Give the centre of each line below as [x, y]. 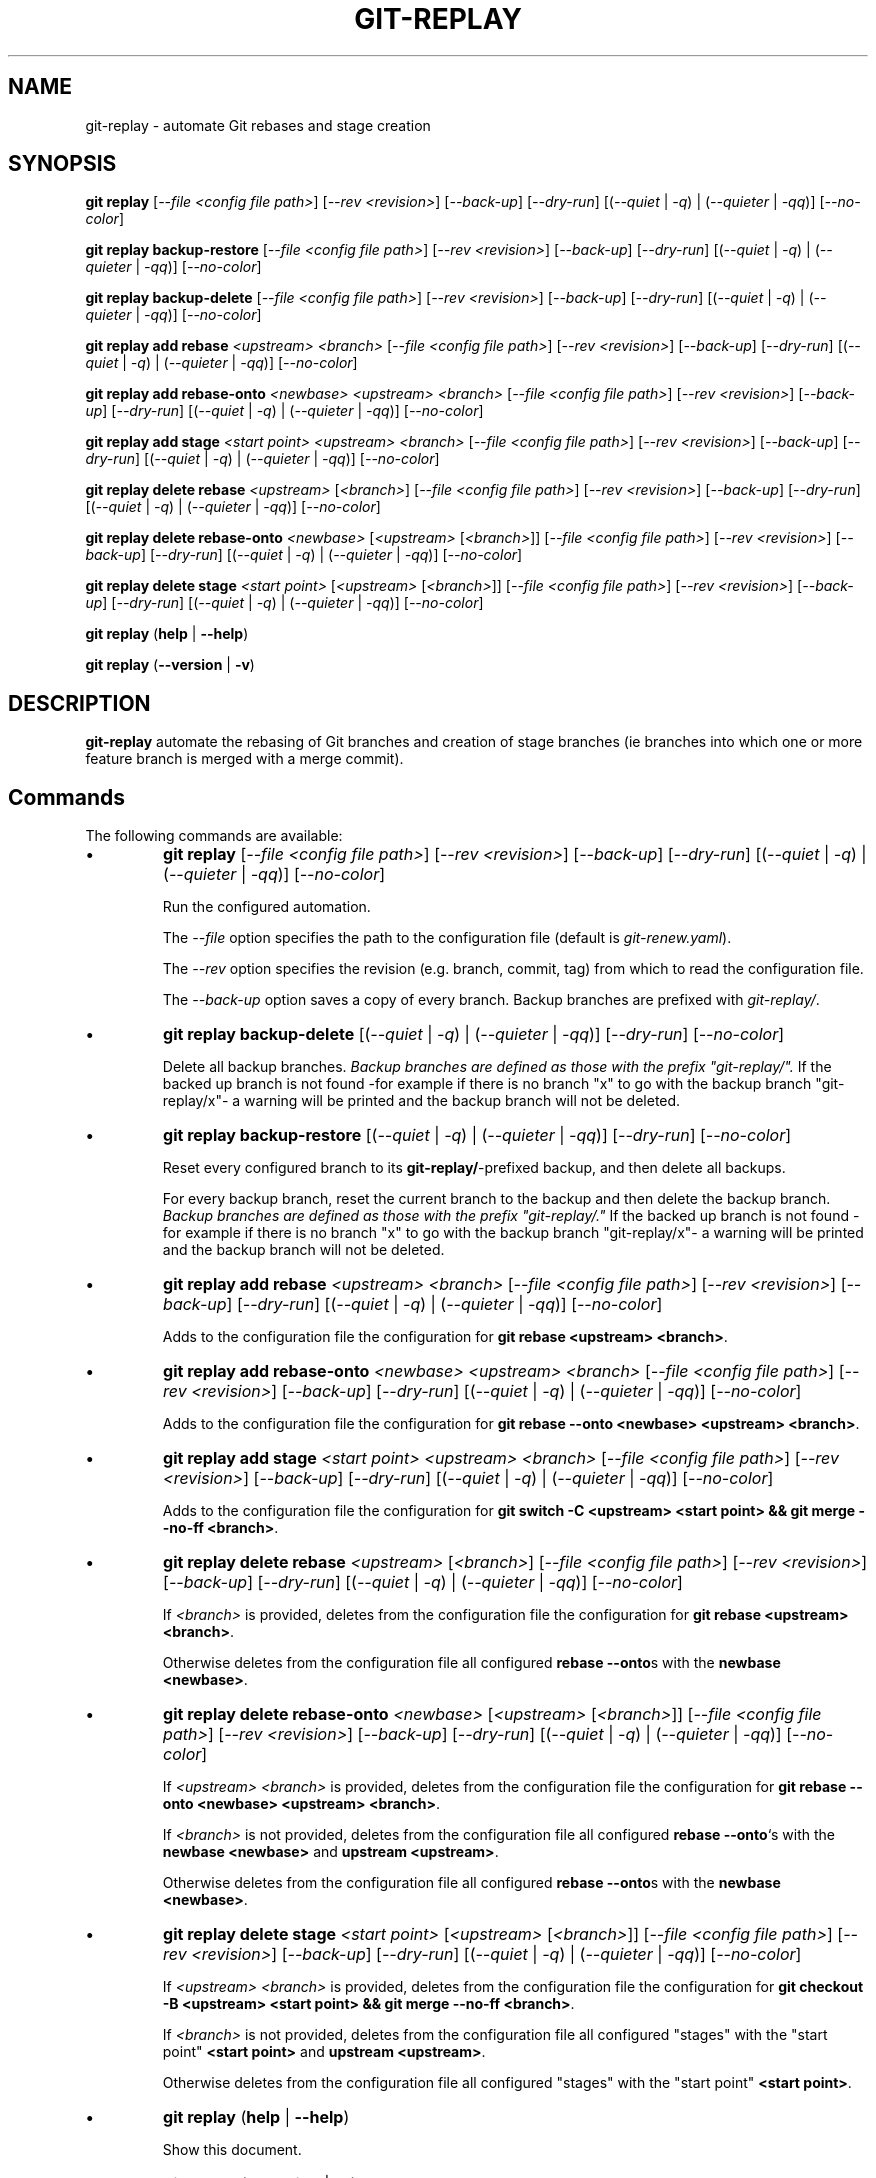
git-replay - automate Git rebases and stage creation [258, 125]
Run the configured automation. [266, 907]
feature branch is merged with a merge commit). [244, 759]
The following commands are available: [214, 836]
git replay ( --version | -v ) [170, 665]
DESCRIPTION [79, 703]
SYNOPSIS [62, 164]
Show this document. [232, 2150]
